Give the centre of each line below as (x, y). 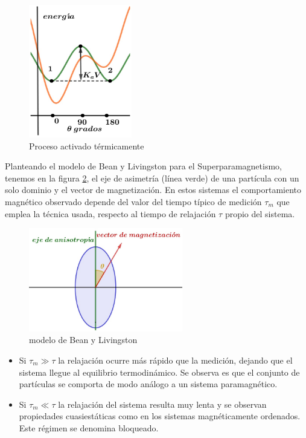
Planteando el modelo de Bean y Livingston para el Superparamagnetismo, (143, 166)
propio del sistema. (260, 213)
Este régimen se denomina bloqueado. (89, 427)
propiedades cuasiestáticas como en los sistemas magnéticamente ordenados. (160, 416)
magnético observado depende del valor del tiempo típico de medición (133, 202)
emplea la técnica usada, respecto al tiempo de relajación (110, 213)
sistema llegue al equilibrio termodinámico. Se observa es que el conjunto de (159, 372)
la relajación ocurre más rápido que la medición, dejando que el (175, 360)
